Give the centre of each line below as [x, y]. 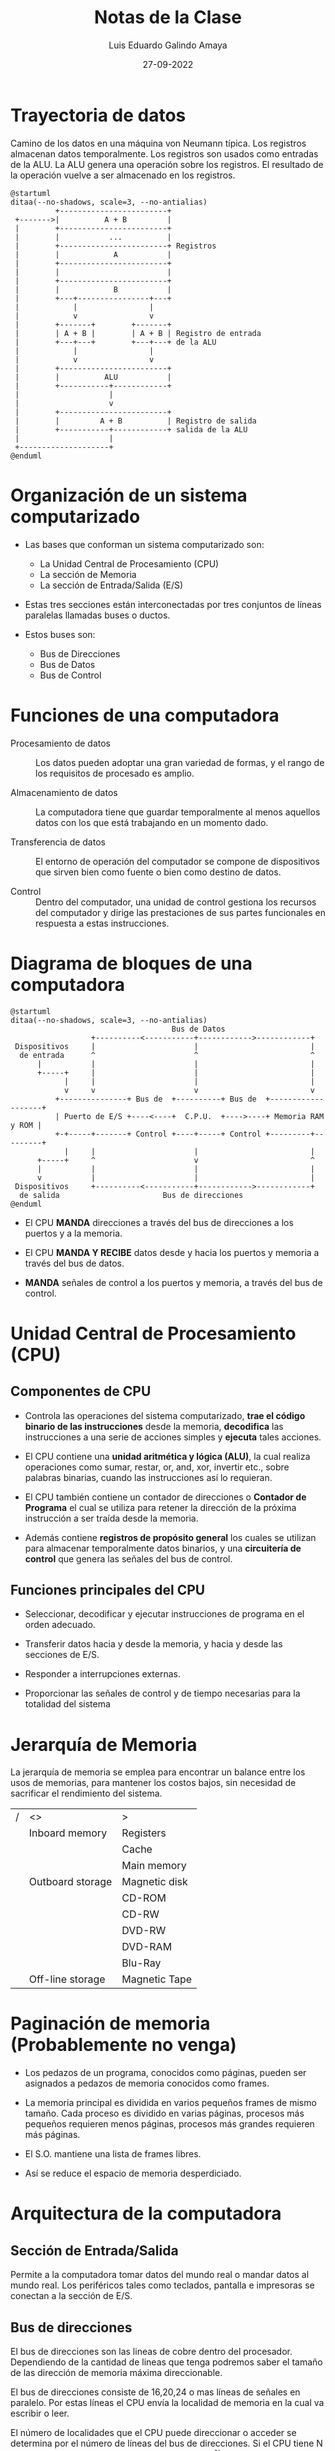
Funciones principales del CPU [108, 1589]
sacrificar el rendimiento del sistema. [86, 1793]
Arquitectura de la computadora [146, 2213]
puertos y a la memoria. [73, 1233]
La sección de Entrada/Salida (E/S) [111, 585]
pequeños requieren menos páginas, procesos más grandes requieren [169, 2124]
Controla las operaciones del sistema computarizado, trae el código [165, 1415]
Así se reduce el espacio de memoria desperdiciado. [133, 2173]
